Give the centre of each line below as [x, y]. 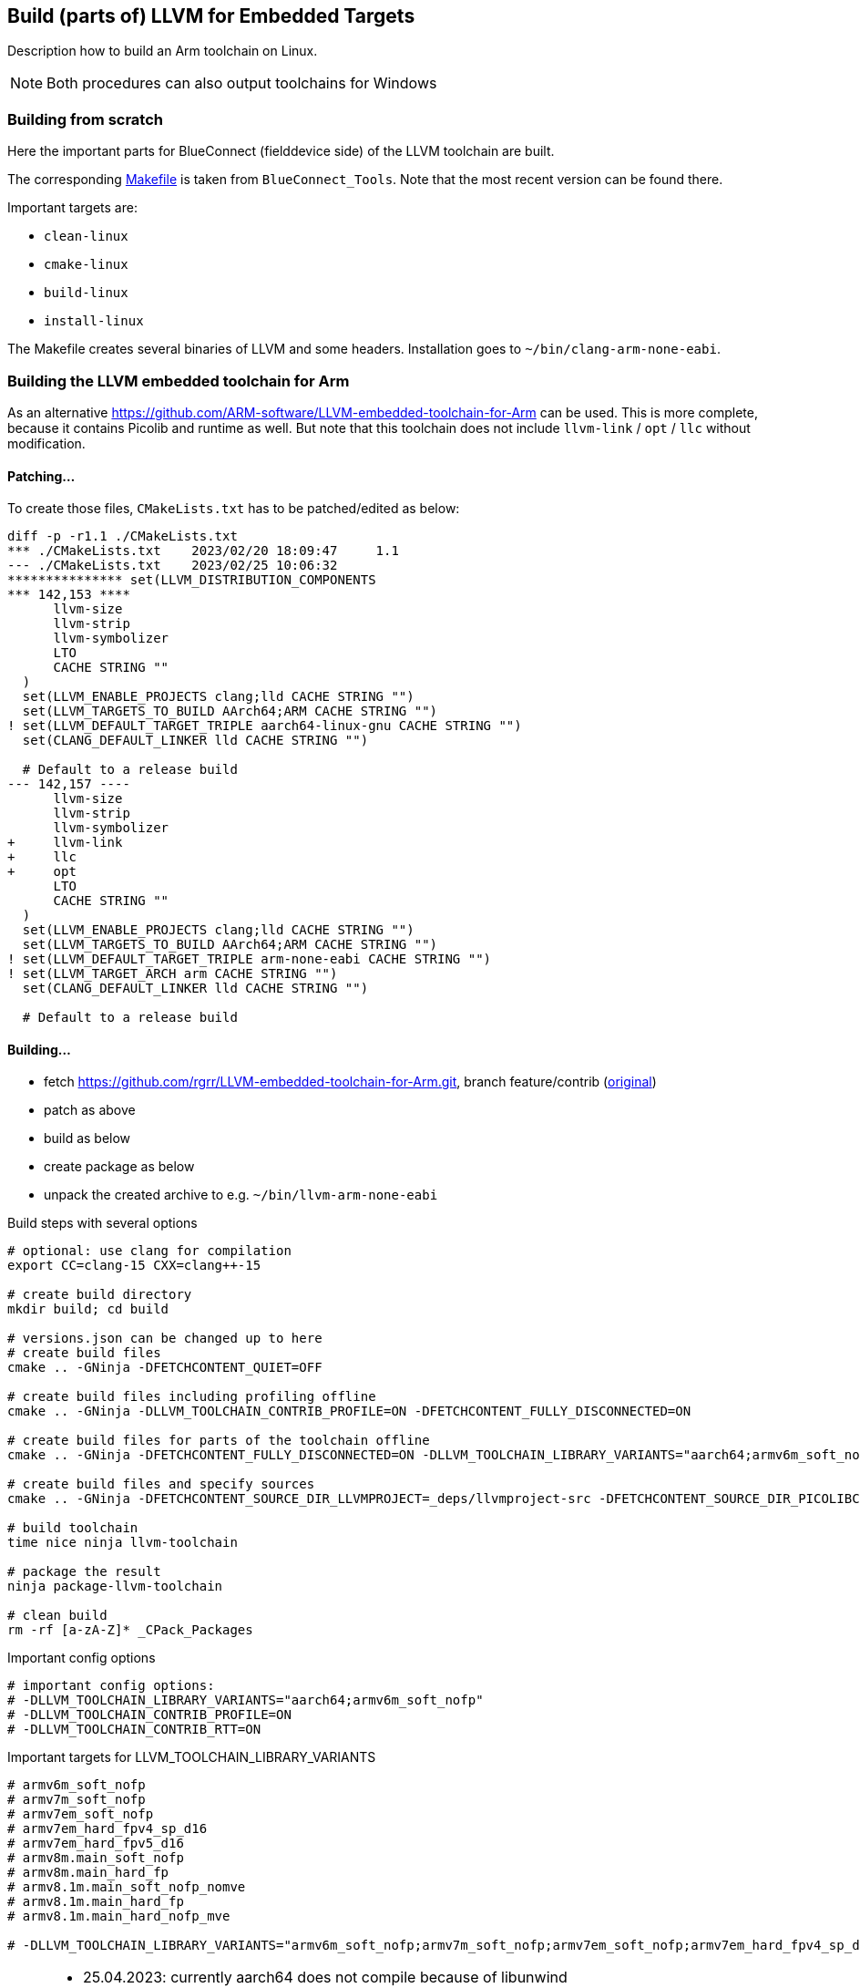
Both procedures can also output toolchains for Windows [242, 83]
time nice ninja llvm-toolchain [123, 1543]
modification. [46, 443]
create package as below [119, 1167]
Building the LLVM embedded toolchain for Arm [179, 381]
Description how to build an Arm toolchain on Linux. [163, 51]
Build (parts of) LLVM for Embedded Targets [211, 16]
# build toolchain [73, 1528]
